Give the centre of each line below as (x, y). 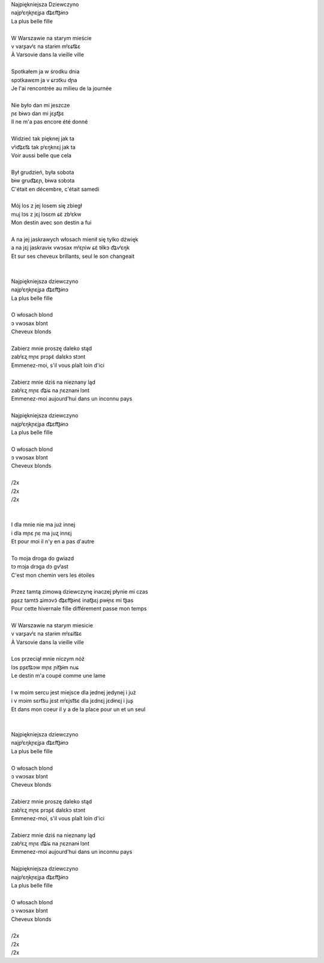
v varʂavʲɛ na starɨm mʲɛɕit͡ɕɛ (46, 634)
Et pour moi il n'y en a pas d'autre (53, 541)
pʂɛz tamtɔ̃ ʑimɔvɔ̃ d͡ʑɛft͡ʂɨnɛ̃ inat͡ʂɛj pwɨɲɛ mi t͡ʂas (72, 600)
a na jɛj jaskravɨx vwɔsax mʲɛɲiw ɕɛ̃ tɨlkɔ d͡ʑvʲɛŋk (70, 248)
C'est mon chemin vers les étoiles (53, 575)
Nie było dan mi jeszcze (40, 105)
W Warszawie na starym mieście (52, 38)
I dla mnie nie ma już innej (43, 525)
